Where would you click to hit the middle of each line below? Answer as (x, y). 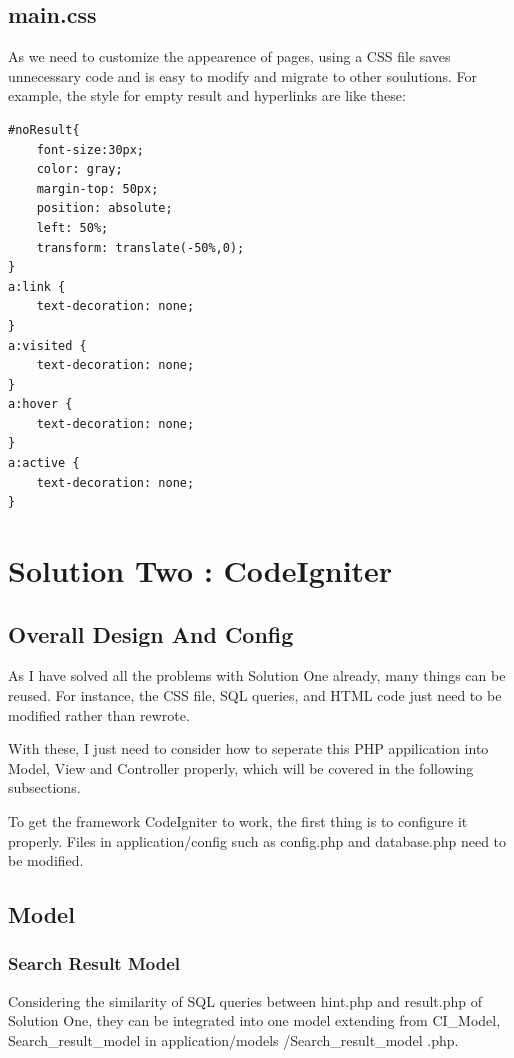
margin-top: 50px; (97, 188)
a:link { (37, 286)
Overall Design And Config (151, 633)
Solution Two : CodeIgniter (200, 570)
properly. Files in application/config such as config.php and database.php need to (257, 840)
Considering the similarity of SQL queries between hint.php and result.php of (245, 1000)
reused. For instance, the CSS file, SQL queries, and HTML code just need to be (255, 695)
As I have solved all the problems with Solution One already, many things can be (257, 675)
